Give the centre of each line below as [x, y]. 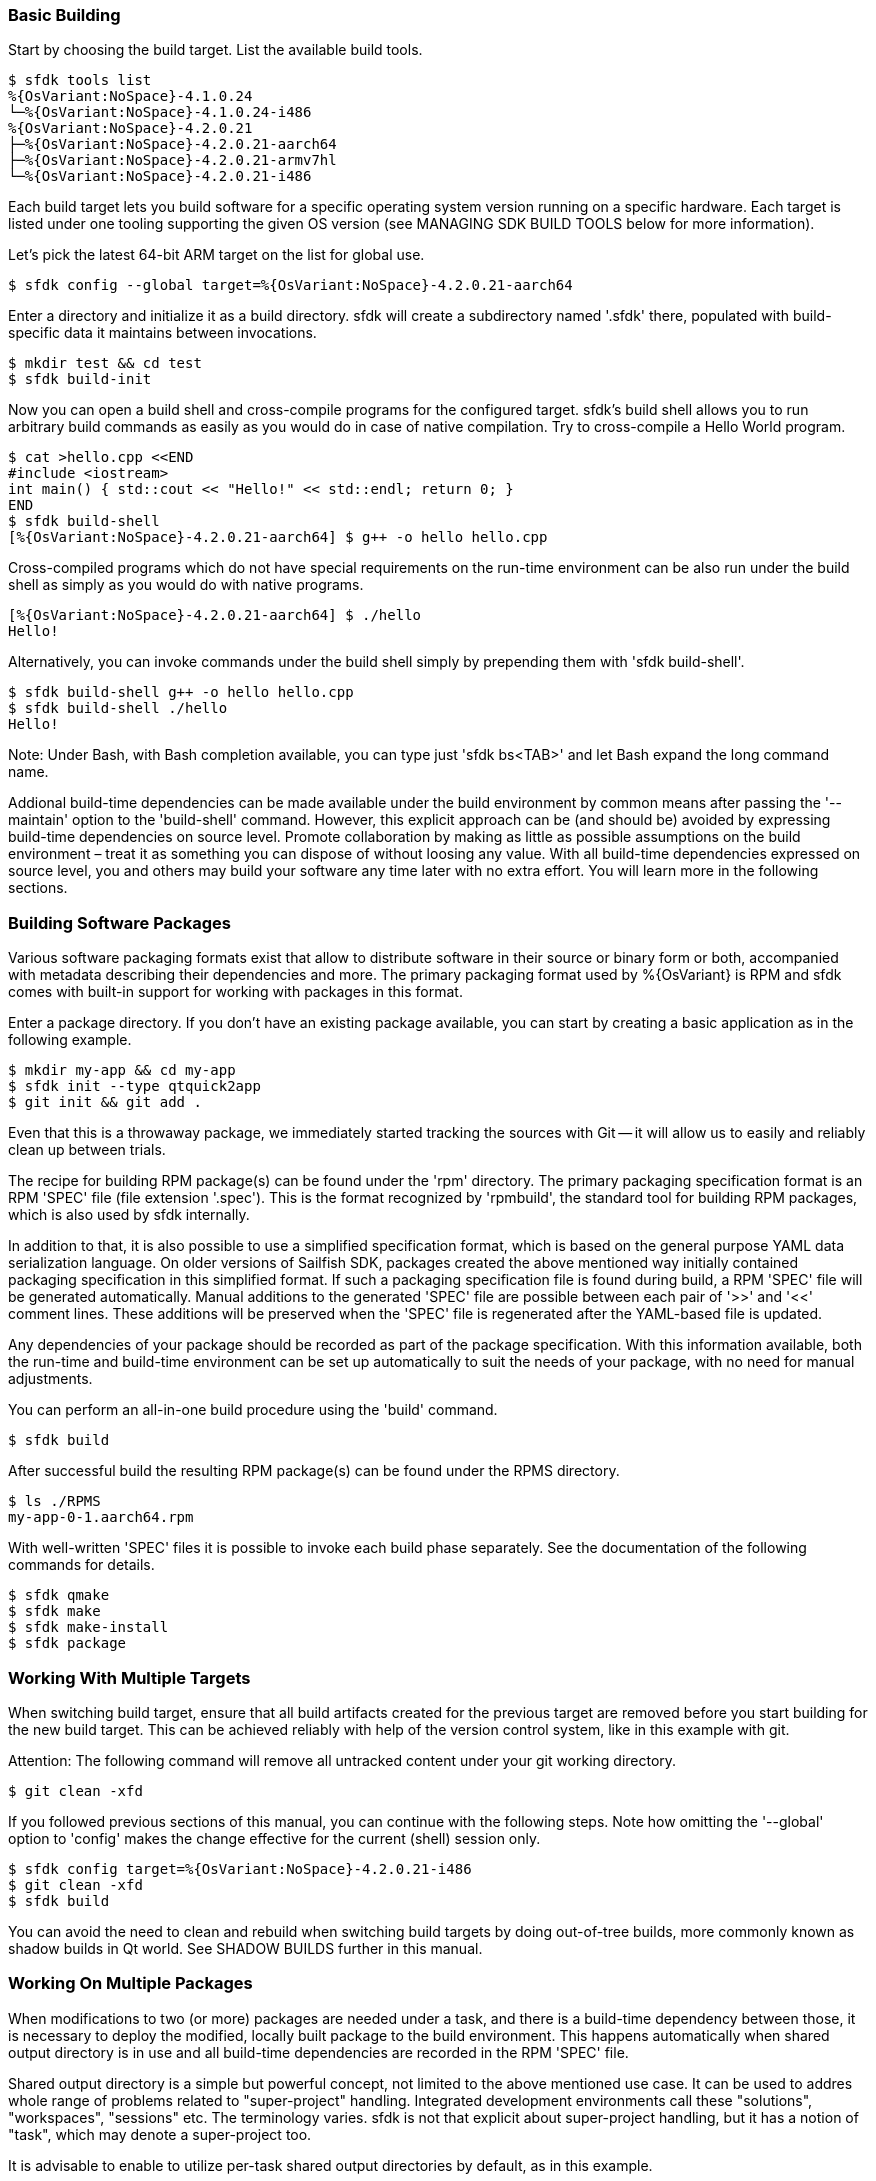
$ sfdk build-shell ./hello [118, 708]
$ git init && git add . [105, 1102]
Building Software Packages [119, 922]
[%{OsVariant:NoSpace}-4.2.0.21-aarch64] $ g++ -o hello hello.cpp [278, 537]
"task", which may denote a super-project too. [160, 2134]
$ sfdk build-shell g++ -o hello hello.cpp [181, 692]
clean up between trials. [87, 1150]
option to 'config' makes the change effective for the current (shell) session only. [274, 1838]
